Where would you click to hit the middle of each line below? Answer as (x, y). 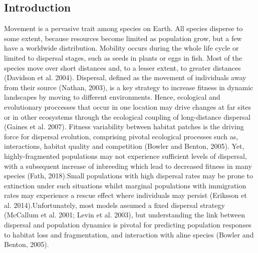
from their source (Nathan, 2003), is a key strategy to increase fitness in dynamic (129, 87)
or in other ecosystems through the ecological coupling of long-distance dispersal (127, 116)
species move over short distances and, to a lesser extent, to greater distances (122, 67)
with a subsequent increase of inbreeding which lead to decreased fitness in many (128, 166)
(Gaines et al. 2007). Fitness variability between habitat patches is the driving (124, 126)
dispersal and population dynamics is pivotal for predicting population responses (128, 225)
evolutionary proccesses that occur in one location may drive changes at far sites (127, 106)
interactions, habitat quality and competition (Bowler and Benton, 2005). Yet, (124, 146)
